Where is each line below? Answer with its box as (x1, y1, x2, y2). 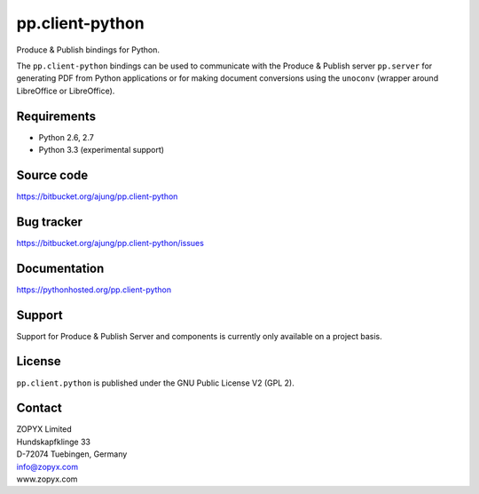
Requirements (16, 108, 97, 123)
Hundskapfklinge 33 (16, 436, 90, 447)
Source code (16, 167, 89, 182)
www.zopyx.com (16, 474, 78, 484)
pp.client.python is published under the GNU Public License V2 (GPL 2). (16, 378, 294, 388)
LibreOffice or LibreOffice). (16, 85, 115, 96)
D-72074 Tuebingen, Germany (16, 449, 128, 459)
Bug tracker (16, 214, 83, 229)
